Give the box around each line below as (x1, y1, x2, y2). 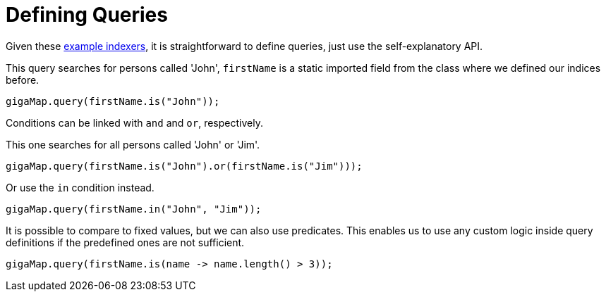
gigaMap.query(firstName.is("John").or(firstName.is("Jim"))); (6, 160, 363, 172)
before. (6, 73, 40, 86)
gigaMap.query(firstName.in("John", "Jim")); (6, 203, 262, 215)
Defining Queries (6, 3, 168, 27)
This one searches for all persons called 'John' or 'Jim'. (6, 138, 260, 151)
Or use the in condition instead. (6, 181, 154, 194)
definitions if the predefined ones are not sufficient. (6, 236, 245, 248)
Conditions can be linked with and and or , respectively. (6, 116, 263, 129)
